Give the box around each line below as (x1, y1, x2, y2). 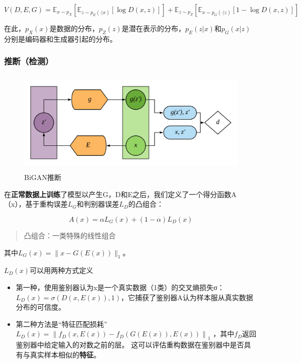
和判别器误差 (77, 199, 119, 209)
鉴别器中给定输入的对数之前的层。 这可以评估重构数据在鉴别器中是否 (16, 339, 244, 350)
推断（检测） (4, 55, 54, 67)
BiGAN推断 (24, 172, 61, 183)
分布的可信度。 (16, 302, 65, 312)
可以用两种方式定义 (29, 265, 93, 276)
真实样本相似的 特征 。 (30, 349, 101, 359)
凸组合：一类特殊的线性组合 (24, 230, 116, 240)
